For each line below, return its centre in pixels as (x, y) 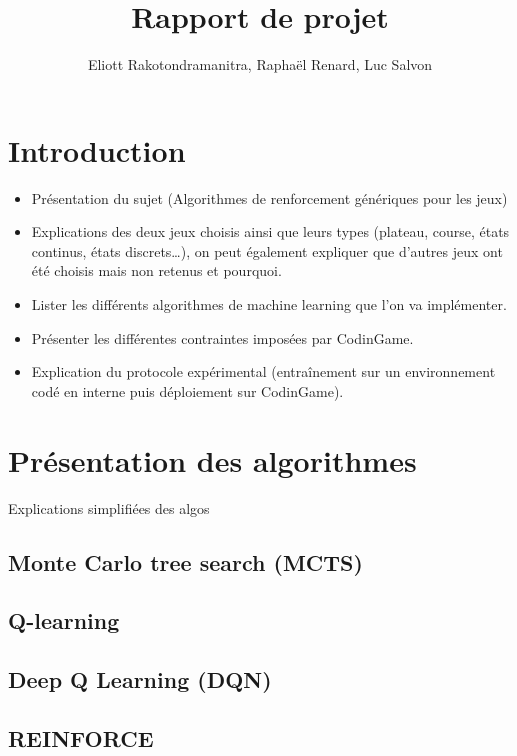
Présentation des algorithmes (212, 459)
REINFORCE (81, 737)
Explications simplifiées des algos (109, 507)
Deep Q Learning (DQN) (140, 679)
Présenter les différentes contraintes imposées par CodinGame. (222, 337)
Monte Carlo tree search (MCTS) (185, 561)
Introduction (97, 149)
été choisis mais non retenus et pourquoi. (156, 270)
